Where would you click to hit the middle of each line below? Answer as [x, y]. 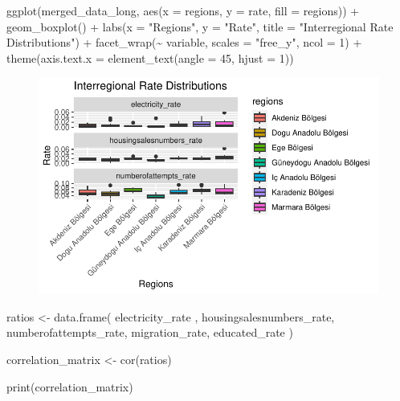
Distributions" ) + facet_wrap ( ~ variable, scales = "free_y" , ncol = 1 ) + [184, 42]
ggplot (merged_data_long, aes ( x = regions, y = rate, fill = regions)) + [183, 10]
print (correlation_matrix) [70, 386]
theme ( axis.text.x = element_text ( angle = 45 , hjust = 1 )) [150, 57]
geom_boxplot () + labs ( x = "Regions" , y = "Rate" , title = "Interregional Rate [200, 26]
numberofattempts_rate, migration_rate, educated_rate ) [150, 332]
